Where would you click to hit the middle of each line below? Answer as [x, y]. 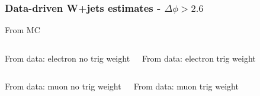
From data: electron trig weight [199, 58]
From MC [23, 30]
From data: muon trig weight [186, 86]
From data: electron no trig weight [68, 58]
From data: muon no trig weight [63, 86]
